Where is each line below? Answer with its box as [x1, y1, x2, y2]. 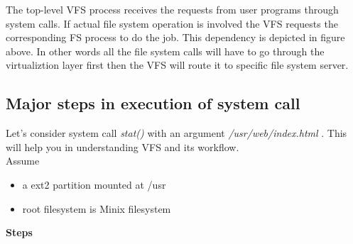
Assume [6, 153, 40, 168]
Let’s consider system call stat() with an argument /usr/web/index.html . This [6, 126, 347, 140]
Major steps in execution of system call [6, 92, 300, 114]
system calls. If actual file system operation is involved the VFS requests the [6, 16, 338, 30]
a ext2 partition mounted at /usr [22, 177, 166, 192]
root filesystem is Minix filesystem [22, 201, 171, 216]
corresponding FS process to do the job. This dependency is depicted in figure [6, 30, 345, 45]
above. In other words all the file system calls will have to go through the [6, 43, 325, 58]
